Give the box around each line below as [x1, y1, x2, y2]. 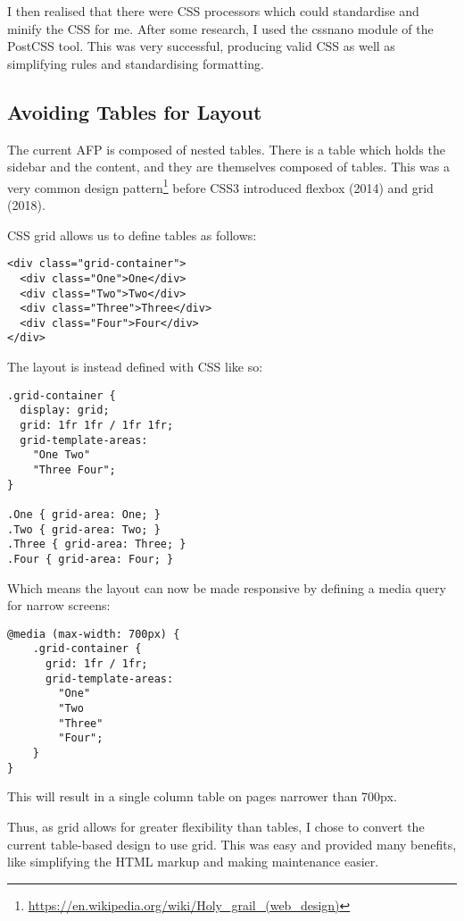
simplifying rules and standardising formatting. [7, 54, 264, 72]
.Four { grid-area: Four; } [7, 552, 174, 565]
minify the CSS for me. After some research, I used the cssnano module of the [7, 19, 434, 38]
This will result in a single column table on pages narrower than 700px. [7, 787, 397, 806]
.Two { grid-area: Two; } [7, 523, 161, 536]
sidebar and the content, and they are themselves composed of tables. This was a [7, 157, 451, 176]
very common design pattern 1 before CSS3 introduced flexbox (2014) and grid [7, 175, 434, 197]
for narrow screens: [7, 596, 111, 615]
